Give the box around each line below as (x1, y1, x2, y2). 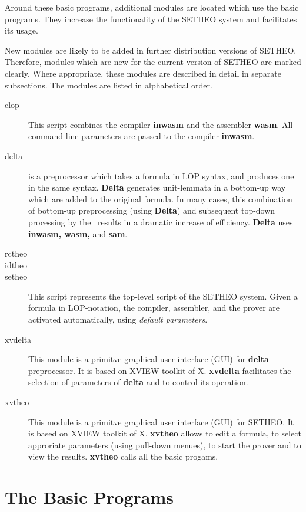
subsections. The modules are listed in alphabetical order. (5, 78, 212, 91)
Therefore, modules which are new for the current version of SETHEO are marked (5, 55, 301, 68)
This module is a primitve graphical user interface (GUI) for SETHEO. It (28, 415, 294, 428)
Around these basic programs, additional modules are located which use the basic (5, 1, 299, 13)
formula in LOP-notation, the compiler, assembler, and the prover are (28, 301, 280, 314)
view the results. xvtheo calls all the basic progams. (28, 450, 218, 462)
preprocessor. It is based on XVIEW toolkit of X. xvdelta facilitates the (28, 364, 291, 376)
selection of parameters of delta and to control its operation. (28, 376, 248, 388)
